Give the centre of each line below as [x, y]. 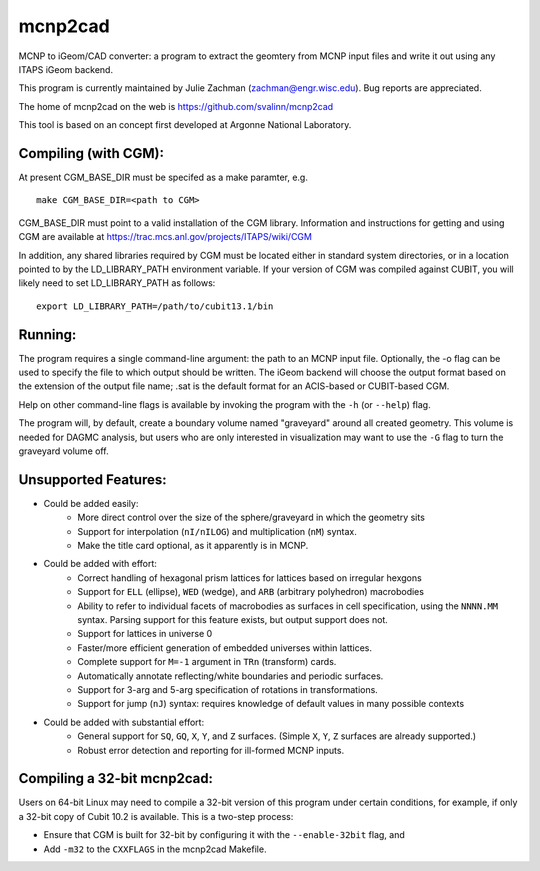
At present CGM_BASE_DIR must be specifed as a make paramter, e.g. [163, 177]
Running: [47, 334]
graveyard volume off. [63, 451]
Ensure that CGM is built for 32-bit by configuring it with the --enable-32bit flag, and [224, 835]
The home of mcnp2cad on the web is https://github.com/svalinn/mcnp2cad [176, 106]
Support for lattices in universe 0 [145, 634]
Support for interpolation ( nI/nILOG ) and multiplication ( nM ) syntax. [217, 531]
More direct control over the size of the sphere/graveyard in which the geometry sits [251, 517]
